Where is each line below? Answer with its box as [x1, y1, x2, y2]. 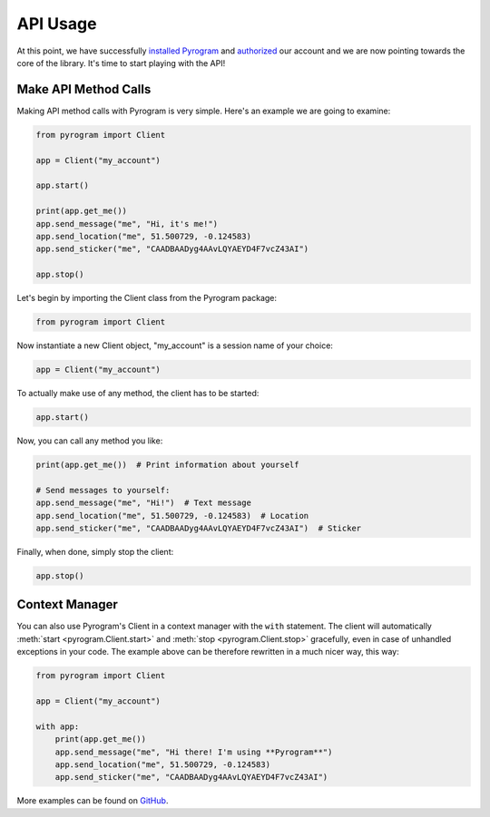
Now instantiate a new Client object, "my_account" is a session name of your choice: [16, 340, 333, 351]
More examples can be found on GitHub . [16, 795, 169, 806]
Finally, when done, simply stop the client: [16, 546, 174, 557]
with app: [35, 721, 80, 732]
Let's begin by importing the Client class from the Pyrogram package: [16, 293, 277, 304]
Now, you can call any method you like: [16, 435, 163, 446]
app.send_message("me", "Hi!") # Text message [35, 498, 251, 508]
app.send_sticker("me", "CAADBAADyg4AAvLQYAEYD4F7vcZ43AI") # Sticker [35, 522, 362, 533]
